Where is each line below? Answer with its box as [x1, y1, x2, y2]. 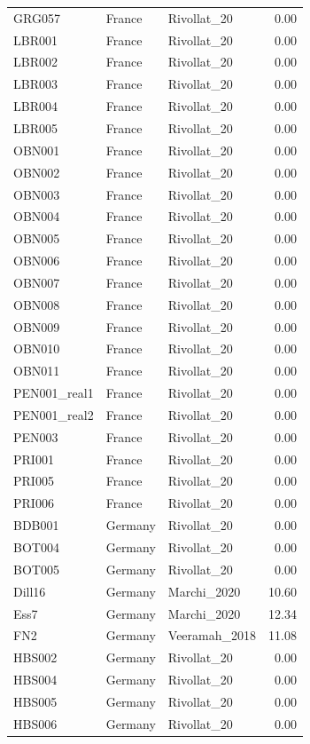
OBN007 [13, 273, 60, 291]
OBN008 [13, 295, 60, 313]
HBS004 [13, 670, 58, 689]
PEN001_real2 [13, 405, 94, 423]
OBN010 [13, 339, 60, 358]
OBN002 [13, 162, 60, 181]
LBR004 [13, 97, 58, 115]
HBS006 [13, 714, 58, 732]
